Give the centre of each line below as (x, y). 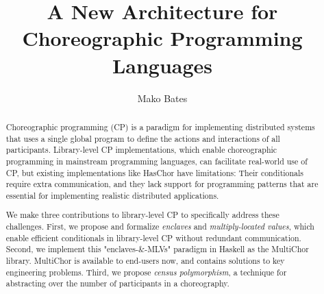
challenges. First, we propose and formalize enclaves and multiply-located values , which (160, 226)
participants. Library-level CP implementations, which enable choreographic (141, 150)
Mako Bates (162, 98)
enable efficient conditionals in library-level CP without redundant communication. (153, 237)
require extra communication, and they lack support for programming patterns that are (162, 184)
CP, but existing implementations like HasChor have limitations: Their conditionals (155, 172)
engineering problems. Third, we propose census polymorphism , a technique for (146, 272)
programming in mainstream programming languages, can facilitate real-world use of (157, 161)
